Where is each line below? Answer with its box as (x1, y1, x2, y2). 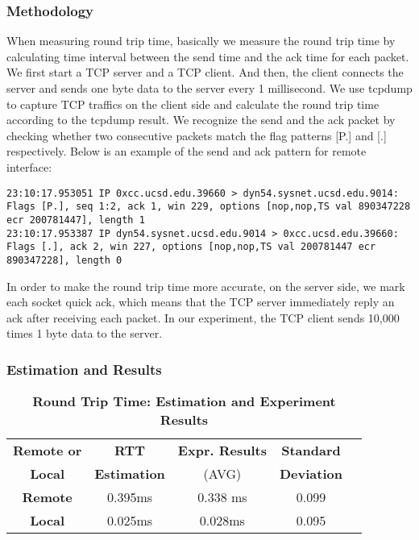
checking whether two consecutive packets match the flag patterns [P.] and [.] (6, 127, 387, 143)
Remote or (13, 441, 82, 460)
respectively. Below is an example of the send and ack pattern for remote (6, 143, 367, 160)
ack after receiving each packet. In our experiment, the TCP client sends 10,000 (6, 309, 400, 326)
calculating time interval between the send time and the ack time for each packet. (6, 48, 409, 64)
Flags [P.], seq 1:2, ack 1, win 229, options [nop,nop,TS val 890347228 (6, 201, 411, 213)
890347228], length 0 (6, 254, 122, 266)
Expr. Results (177, 441, 267, 460)
